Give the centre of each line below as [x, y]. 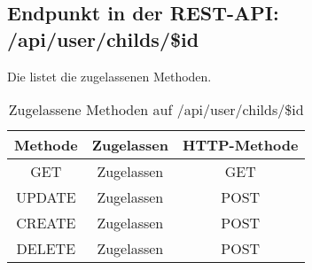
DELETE [46, 249]
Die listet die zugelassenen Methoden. [109, 76]
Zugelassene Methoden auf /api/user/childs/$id [156, 110]
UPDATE [46, 197]
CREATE [46, 223]
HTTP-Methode [241, 145]
